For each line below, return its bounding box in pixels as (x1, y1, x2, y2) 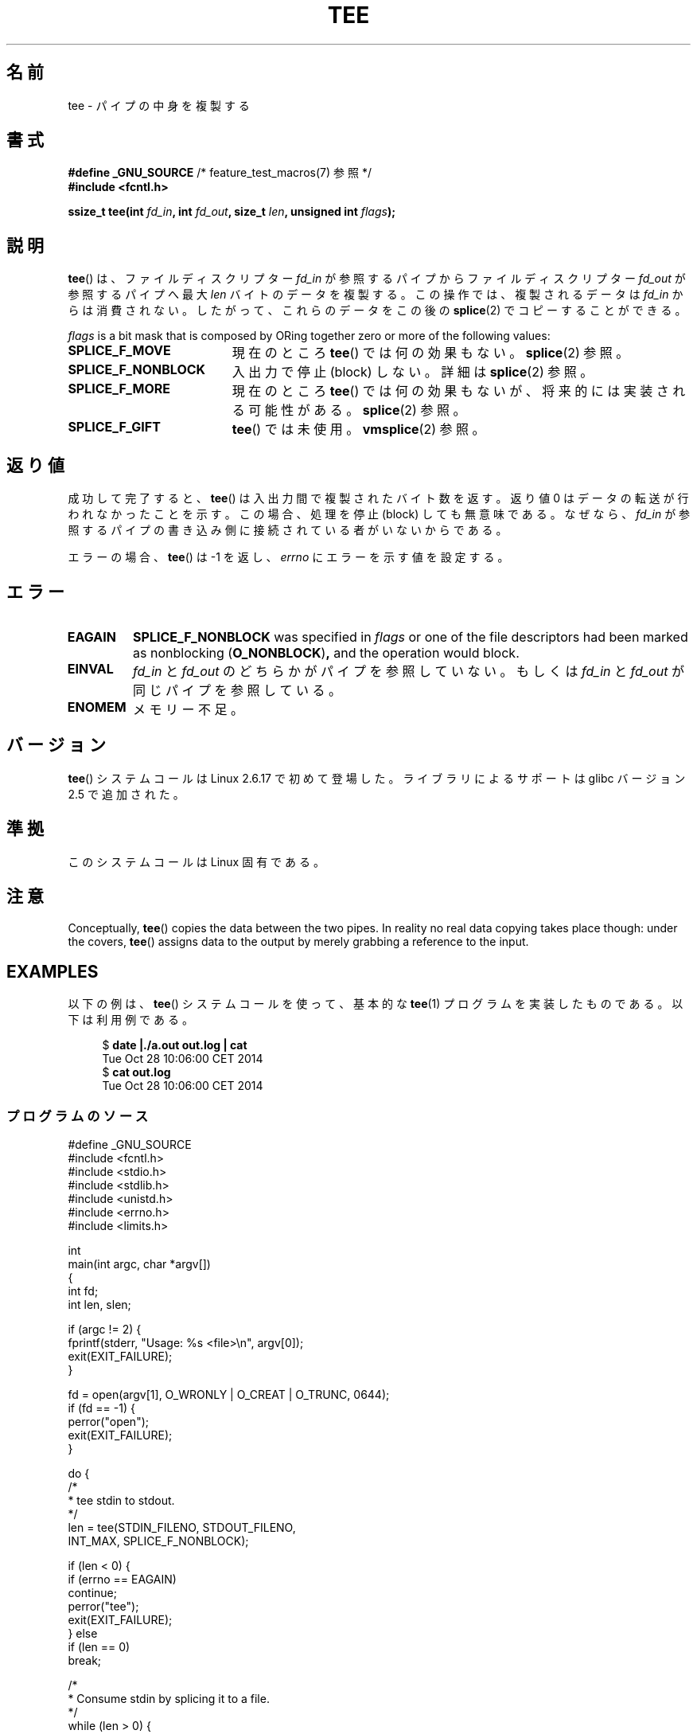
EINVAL (67, 660, 114, 677)
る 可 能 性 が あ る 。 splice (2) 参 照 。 (232, 402, 466, 419)
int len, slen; (68, 1298, 131, 1312)
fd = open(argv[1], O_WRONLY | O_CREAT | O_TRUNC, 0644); (68, 1388, 390, 1402)
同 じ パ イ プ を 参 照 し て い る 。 (133, 681, 342, 698)
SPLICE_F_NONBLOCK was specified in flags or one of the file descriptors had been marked (133, 628, 688, 645)
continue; (68, 1586, 117, 1600)
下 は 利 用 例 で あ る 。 (68, 1013, 193, 1027)
